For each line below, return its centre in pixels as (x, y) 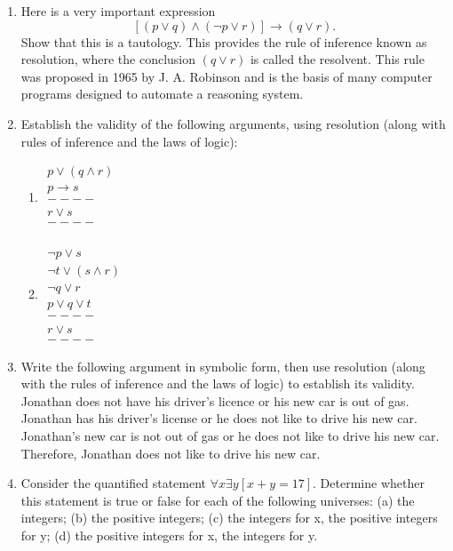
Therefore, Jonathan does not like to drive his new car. (171, 453)
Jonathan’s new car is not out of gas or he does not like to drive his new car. (230, 435)
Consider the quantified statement (114, 483)
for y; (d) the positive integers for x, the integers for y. (169, 535)
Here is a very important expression (118, 11)
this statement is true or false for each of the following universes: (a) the (218, 500)
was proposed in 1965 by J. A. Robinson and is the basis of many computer (226, 76)
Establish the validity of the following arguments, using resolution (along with (233, 123)
